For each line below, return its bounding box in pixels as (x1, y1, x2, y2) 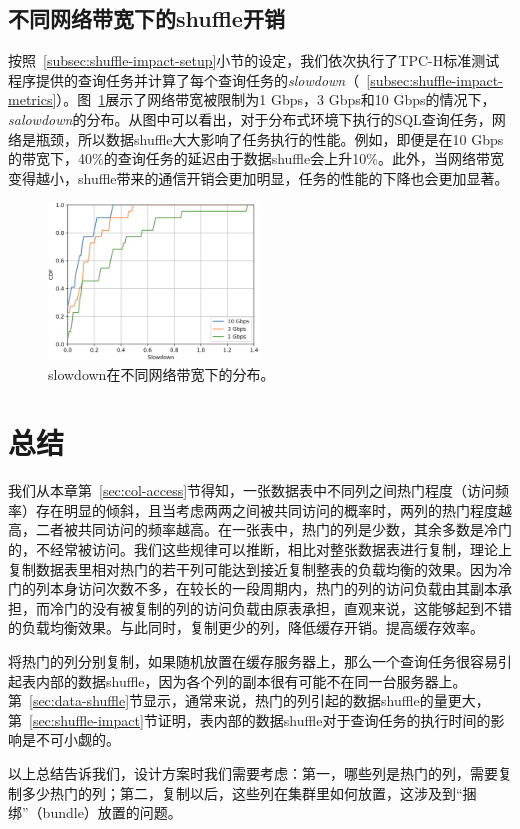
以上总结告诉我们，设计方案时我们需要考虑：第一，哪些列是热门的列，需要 (8, 762, 498, 783)
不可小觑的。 (35, 729, 120, 750)
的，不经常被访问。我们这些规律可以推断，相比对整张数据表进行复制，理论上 (8, 539, 512, 559)
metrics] (8, 89, 57, 110)
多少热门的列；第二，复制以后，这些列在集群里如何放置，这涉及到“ (21, 782, 463, 803)
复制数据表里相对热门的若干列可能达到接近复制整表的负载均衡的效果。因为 (8, 558, 498, 579)
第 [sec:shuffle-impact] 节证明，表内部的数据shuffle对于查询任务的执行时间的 (8, 709, 491, 730)
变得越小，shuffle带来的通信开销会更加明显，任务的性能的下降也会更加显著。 (8, 167, 509, 188)
